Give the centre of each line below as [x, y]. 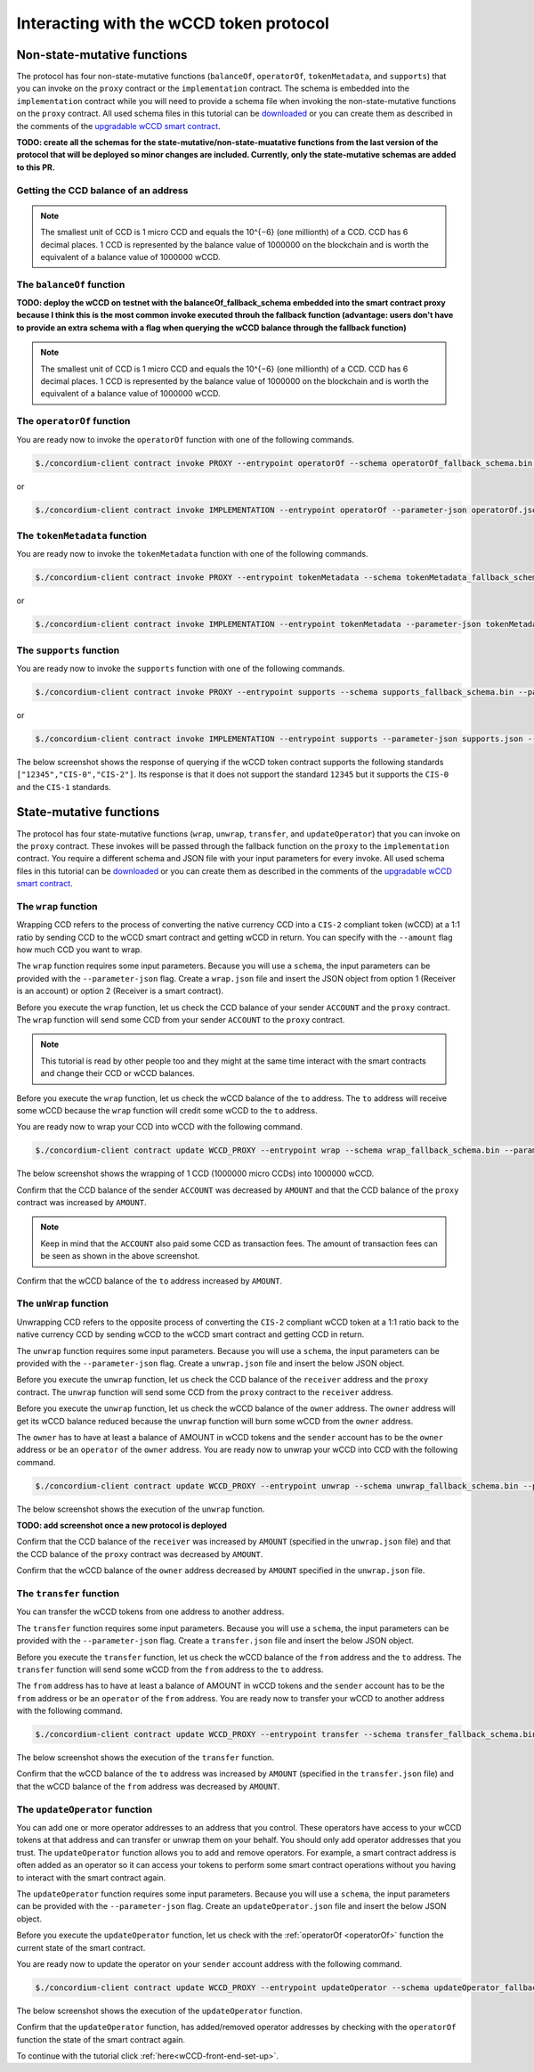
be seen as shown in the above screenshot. [120, 1256]
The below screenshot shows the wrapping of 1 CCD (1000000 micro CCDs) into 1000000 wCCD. [195, 1174]
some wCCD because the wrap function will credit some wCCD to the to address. [167, 1110]
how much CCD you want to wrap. [79, 950]
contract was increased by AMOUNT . [81, 1203]
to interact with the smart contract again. [91, 1877]
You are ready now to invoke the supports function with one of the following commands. [181, 668]
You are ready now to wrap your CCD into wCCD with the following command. [159, 1127]
